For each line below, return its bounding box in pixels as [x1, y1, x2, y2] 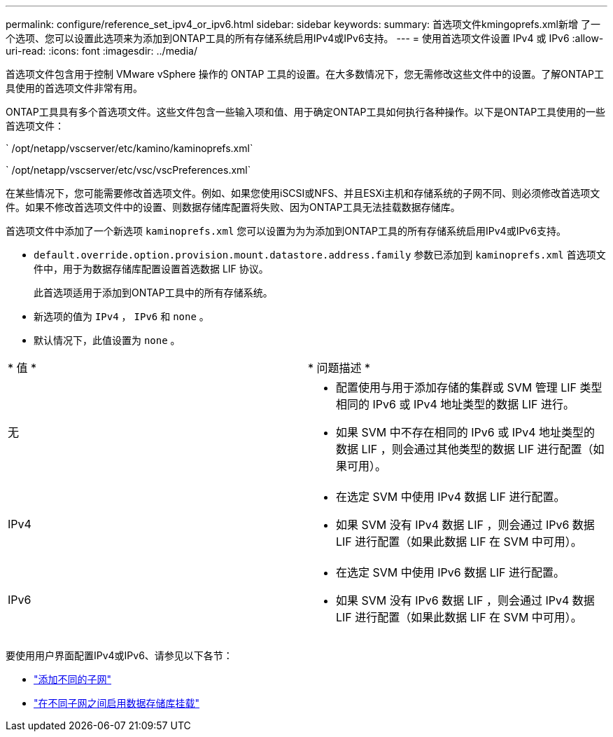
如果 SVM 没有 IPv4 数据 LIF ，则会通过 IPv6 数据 [336, 518, 595, 532]
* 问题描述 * [308, 361, 371, 375]
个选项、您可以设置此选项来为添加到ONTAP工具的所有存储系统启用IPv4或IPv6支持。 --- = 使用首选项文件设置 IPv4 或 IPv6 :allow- [6, 32, 604, 44]
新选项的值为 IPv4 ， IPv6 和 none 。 [34, 310, 209, 322]
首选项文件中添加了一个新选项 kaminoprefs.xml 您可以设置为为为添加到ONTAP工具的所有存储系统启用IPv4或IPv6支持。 [6, 225, 566, 237]
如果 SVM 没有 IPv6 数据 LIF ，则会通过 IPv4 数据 [336, 593, 595, 607]
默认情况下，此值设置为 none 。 [34, 334, 181, 346]
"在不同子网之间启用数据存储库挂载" [34, 697, 200, 709]
